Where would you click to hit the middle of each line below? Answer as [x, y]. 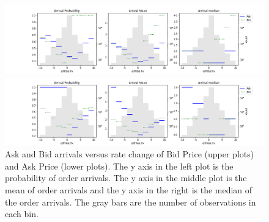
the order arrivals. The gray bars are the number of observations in [131, 202]
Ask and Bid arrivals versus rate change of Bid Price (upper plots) [130, 154]
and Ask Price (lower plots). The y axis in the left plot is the [119, 166]
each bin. [22, 214]
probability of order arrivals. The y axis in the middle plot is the [126, 178]
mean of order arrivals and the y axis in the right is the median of [129, 190]
